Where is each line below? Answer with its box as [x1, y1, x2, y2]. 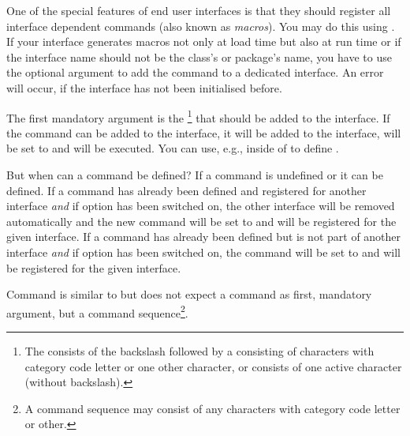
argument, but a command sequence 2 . [6, 302, 188, 321]
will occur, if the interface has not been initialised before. [6, 79, 282, 96]
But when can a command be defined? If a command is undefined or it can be [6, 167, 383, 182]
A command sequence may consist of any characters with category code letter [24, 400, 401, 416]
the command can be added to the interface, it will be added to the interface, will [6, 124, 401, 141]
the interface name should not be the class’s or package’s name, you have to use [6, 48, 392, 65]
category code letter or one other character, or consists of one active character [24, 358, 402, 374]
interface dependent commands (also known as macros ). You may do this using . [6, 17, 395, 34]
